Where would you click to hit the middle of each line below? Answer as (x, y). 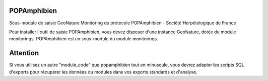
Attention (24, 53)
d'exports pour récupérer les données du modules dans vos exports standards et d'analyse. (103, 72)
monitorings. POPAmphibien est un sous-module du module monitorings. (84, 39)
